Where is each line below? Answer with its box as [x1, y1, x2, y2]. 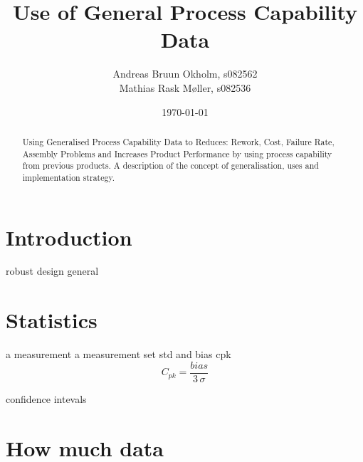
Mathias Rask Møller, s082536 [119, 80, 251, 95]
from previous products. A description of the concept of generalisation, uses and [22, 159, 319, 172]
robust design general [6, 263, 99, 278]
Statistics [6, 305, 98, 335]
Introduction [6, 222, 132, 251]
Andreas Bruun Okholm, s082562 [112, 66, 258, 81]
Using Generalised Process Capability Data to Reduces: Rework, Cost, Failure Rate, [22, 135, 335, 147]
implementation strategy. [22, 171, 115, 183]
